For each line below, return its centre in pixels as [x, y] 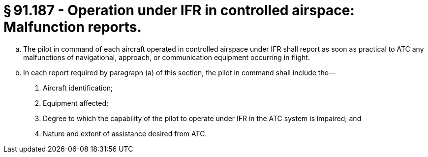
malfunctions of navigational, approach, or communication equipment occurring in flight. [167, 57]
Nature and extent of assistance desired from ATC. [125, 133]
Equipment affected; [76, 103]
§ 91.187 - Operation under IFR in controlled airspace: [179, 10]
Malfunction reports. [73, 27]
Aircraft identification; [78, 88]
